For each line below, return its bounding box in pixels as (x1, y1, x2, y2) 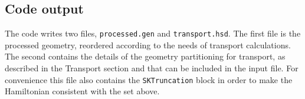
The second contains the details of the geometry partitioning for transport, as (5, 50, 286, 62)
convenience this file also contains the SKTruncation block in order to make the (5, 73, 293, 85)
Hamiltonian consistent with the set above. (5, 85, 160, 97)
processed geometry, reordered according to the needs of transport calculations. (5, 38, 291, 51)
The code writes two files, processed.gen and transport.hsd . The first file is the (5, 27, 301, 39)
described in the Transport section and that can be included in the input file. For (5, 62, 299, 74)
